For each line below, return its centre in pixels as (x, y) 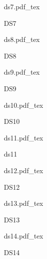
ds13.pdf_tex (23, 203)
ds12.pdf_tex (23, 170)
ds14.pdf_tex (23, 236)
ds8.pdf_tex (22, 39)
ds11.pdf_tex (23, 137)
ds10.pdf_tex (23, 105)
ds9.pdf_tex (22, 72)
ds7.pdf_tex (22, 6)
